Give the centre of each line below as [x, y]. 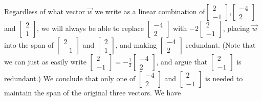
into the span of [29, 45]
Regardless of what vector [45, 11]
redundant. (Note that [221, 45]
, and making [136, 45]
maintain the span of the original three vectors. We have [93, 92]
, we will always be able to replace [90, 28]
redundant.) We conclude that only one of [70, 78]
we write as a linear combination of [150, 11]
